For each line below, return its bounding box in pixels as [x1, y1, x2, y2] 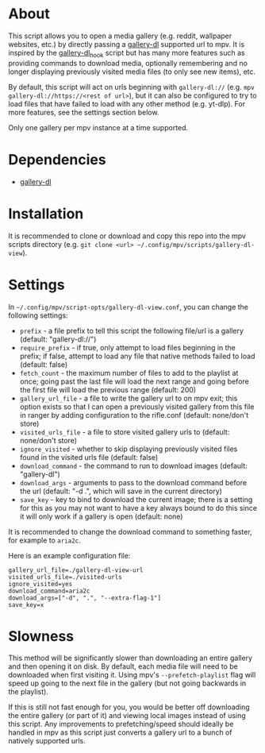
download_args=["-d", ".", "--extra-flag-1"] [8, 593, 161, 602]
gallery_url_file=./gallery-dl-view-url [8, 566, 144, 574]
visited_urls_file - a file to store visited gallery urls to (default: [19, 427, 230, 437]
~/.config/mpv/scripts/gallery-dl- [137, 241, 255, 249]
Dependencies [8, 150, 106, 168]
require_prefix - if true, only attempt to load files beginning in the [19, 342, 236, 352]
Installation [8, 204, 84, 222]
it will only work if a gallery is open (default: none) [19, 512, 183, 521]
